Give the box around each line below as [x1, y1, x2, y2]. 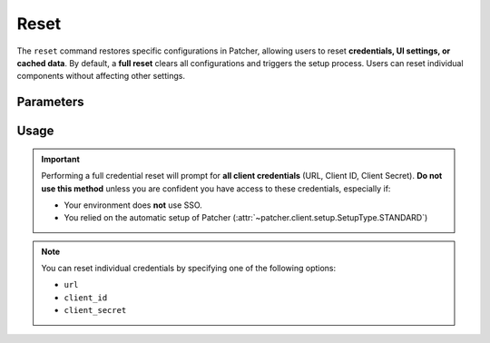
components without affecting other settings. [16, 71, 186, 82]
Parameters [16, 94, 84, 110]
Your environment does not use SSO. [64, 200, 203, 211]
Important [41, 153, 81, 164]
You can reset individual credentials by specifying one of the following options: [41, 263, 337, 274]
